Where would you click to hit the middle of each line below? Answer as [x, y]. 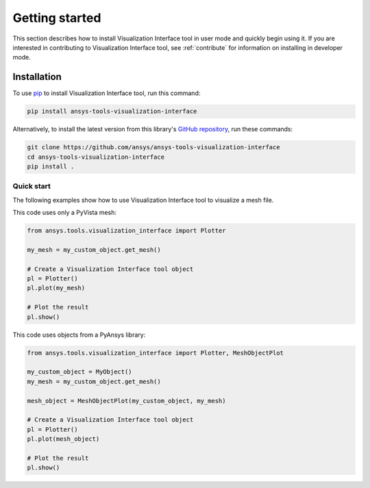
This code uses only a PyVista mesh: [64, 213]
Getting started [57, 18]
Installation [37, 77]
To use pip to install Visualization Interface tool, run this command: [107, 93]
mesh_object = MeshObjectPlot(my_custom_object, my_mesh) [126, 401]
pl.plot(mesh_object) [63, 439]
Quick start [32, 186]
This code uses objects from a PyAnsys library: [79, 335]
